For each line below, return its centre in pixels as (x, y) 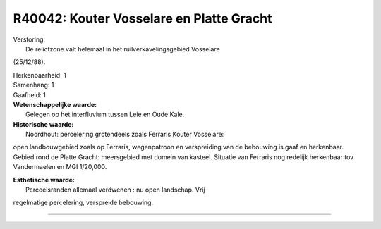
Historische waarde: (43, 124)
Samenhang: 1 (34, 85)
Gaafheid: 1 (29, 94)
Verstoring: (29, 39)
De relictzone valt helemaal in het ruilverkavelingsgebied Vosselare (123, 49)
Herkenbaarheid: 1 (40, 75)
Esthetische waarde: (44, 180)
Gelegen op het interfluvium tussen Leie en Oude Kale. (105, 114)
